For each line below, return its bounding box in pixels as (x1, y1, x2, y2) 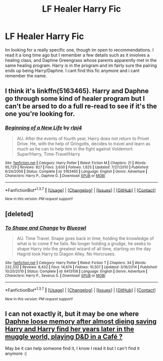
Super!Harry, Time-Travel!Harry (16, 151, 81, 157)
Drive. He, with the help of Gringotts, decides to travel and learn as (16, 140, 150, 147)
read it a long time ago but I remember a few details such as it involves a (5, 52, 150, 58)
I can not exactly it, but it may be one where (5, 310, 139, 318)
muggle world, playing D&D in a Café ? (5, 333, 123, 341)
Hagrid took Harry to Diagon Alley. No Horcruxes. (16, 251, 115, 257)
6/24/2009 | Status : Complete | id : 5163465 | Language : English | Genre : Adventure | (5, 169, 147, 174)
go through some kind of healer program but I (5, 95, 145, 103)
